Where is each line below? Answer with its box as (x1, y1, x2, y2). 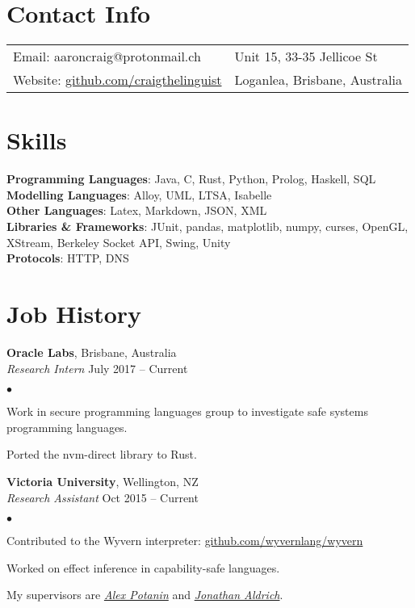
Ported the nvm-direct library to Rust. (6, 446, 197, 463)
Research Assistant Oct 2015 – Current (6, 488, 199, 505)
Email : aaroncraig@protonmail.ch (13, 47, 201, 66)
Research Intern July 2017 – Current (6, 359, 188, 376)
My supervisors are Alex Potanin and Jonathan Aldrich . (6, 586, 283, 603)
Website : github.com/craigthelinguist (13, 70, 222, 90)
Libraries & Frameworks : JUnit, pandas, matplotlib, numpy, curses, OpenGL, (6, 218, 409, 235)
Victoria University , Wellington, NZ (6, 472, 199, 489)
